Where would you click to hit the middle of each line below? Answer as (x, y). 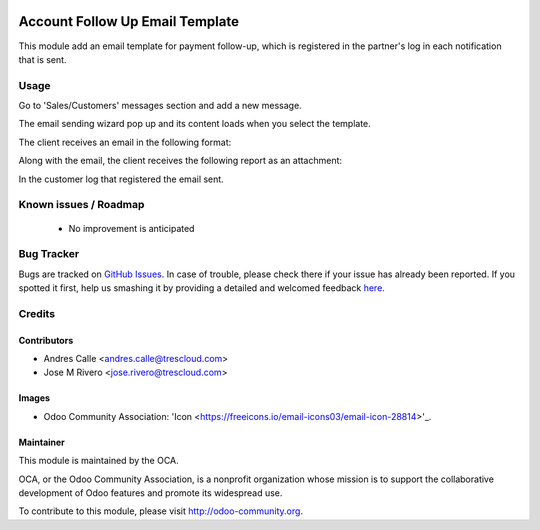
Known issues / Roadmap (81, 205)
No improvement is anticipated (131, 228)
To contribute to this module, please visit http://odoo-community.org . (161, 511)
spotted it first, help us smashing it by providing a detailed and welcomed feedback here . (201, 288)
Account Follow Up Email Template (129, 21)
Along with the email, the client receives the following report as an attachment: (180, 161)
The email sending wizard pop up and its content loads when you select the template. (195, 124)
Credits (36, 313)
